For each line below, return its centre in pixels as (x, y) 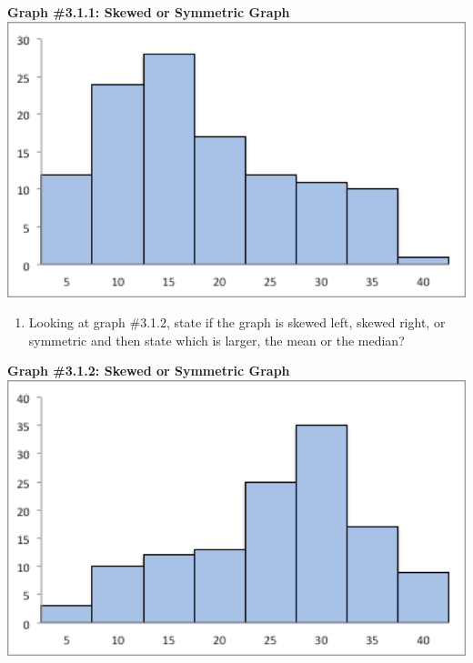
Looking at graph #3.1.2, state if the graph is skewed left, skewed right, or (237, 322)
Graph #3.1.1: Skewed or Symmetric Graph (149, 12)
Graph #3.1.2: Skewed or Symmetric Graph (149, 371)
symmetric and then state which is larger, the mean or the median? (216, 340)
